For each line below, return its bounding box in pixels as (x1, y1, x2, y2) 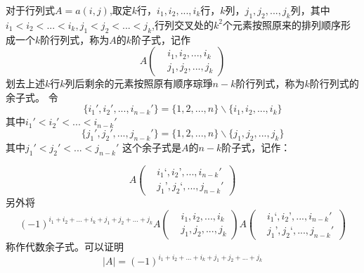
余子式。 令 (6, 89, 58, 104)
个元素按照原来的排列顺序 (222, 17, 341, 32)
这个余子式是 (122, 139, 181, 154)
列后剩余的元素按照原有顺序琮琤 (65, 76, 213, 91)
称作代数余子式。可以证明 (6, 239, 124, 253)
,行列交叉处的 (152, 17, 214, 32)
